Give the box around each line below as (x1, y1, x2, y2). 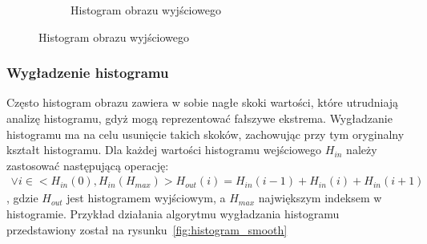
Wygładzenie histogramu (6, 63, 169, 83)
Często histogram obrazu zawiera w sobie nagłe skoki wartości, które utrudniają (6, 94, 399, 111)
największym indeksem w (258, 189, 382, 206)
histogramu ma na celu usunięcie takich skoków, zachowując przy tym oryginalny (6, 125, 405, 142)
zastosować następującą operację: (6, 157, 169, 173)
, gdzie (6, 189, 38, 206)
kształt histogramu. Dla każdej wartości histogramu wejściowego (6, 141, 322, 158)
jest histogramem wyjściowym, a (66, 189, 226, 206)
